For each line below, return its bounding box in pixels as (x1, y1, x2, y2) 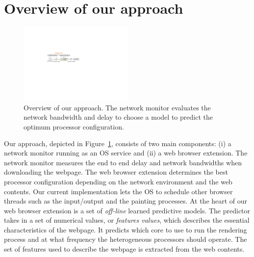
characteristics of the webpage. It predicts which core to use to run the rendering (4, 224, 247, 234)
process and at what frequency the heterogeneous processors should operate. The (4, 234, 247, 244)
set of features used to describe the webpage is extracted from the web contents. (4, 244, 245, 254)
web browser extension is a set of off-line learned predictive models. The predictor (4, 205, 251, 215)
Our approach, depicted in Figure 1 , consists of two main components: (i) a (4, 138, 231, 148)
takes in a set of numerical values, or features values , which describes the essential (4, 215, 250, 225)
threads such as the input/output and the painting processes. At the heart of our (4, 196, 248, 206)
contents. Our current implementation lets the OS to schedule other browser (4, 186, 233, 196)
